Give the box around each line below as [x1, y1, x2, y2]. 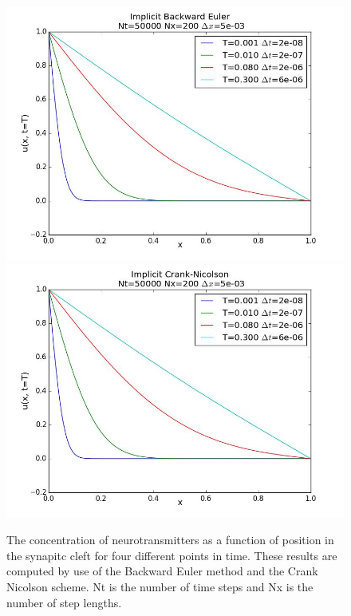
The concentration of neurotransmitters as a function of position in [6, 531, 334, 548]
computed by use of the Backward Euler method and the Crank [6, 563, 318, 579]
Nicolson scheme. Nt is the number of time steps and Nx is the [6, 578, 314, 594]
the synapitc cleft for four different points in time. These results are [6, 547, 337, 563]
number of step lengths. [6, 594, 122, 610]
